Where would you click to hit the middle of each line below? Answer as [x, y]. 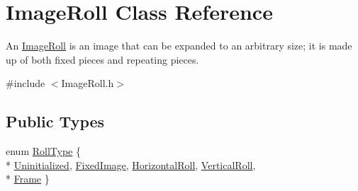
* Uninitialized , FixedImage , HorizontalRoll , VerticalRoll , [131, 164]
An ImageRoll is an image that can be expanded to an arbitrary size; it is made [179, 46]
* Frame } [28, 179]
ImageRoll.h [88, 83]
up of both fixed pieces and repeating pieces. [102, 59]
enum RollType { [43, 151]
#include [26, 83]
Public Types [55, 121]
